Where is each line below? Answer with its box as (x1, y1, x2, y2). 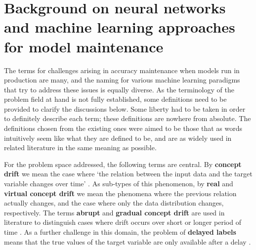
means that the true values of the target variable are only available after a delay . (4, 236, 251, 247)
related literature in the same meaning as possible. (4, 142, 157, 153)
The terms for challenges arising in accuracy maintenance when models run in (4, 65, 240, 75)
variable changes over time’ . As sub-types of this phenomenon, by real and (4, 178, 233, 189)
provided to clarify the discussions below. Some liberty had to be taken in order (4, 103, 246, 114)
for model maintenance (4, 36, 164, 56)
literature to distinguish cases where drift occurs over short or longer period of (4, 217, 241, 227)
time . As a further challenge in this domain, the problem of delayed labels (4, 227, 236, 237)
